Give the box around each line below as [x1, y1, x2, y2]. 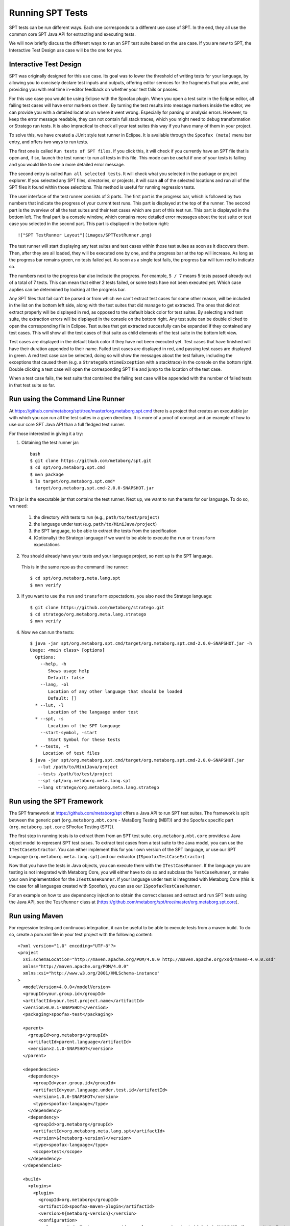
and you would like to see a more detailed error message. [9, 162, 125, 168]
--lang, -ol [40, 682, 69, 688]
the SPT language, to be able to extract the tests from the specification [33, 528, 177, 534]
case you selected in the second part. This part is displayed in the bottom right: [9, 221, 169, 227]
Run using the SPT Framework [9, 797, 103, 806]
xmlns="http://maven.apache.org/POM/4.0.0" [23, 964, 129, 969]
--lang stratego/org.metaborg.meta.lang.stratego [37, 785, 159, 791]
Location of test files [43, 750, 100, 756]
